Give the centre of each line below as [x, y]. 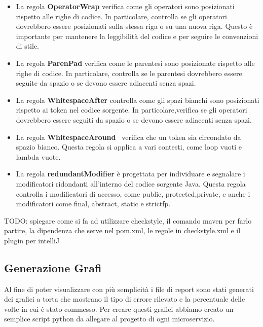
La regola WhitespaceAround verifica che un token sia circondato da [128, 137]
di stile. [27, 46]
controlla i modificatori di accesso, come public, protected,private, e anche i [133, 193]
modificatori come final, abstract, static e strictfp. [93, 204]
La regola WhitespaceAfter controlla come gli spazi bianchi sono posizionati [138, 100]
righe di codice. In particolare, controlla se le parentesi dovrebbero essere [129, 73]
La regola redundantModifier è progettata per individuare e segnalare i [130, 174]
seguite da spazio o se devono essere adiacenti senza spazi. [106, 83]
